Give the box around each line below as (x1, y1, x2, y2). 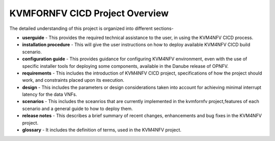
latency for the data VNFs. (22, 91, 77, 97)
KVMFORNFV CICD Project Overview (9, 8, 169, 19)
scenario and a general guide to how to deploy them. (22, 105, 133, 112)
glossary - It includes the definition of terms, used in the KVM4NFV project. (22, 127, 182, 133)
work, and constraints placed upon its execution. (22, 77, 124, 83)
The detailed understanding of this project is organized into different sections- (9, 25, 174, 31)
